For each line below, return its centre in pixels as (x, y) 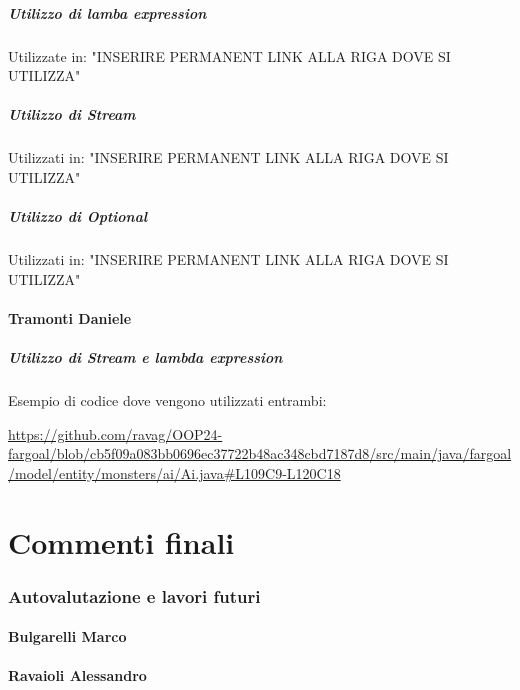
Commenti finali (121, 541)
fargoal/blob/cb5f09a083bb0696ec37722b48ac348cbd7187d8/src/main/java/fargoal (260, 453)
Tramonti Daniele (70, 317)
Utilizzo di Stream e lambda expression (145, 357)
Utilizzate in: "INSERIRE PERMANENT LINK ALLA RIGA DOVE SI (229, 55)
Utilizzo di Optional (78, 216)
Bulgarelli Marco (67, 636)
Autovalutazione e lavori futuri (134, 595)
